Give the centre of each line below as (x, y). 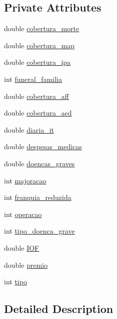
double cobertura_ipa (37, 62)
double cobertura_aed (38, 113)
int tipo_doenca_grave (39, 231)
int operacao (23, 214)
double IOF (22, 247)
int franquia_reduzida (38, 197)
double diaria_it (29, 129)
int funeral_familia (33, 79)
